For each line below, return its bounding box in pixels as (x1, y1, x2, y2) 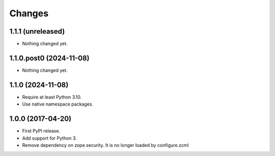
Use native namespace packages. (22, 101, 94, 107)
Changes (9, 8, 48, 19)
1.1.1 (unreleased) (9, 27, 65, 36)
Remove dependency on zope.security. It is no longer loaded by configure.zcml (22, 142, 189, 148)
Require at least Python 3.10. (22, 94, 82, 100)
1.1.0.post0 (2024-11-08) (9, 54, 90, 62)
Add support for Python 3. (22, 135, 77, 141)
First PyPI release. (22, 128, 61, 134)
